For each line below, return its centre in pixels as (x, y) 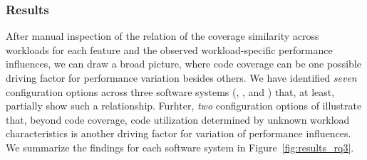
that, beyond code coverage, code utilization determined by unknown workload (178, 119)
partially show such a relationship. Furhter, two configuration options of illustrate (184, 106)
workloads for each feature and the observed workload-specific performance (169, 49)
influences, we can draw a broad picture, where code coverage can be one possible (183, 64)
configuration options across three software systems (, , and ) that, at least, (170, 91)
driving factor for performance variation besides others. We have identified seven (181, 78)
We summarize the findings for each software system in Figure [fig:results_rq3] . (180, 147)
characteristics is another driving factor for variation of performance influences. (179, 133)
